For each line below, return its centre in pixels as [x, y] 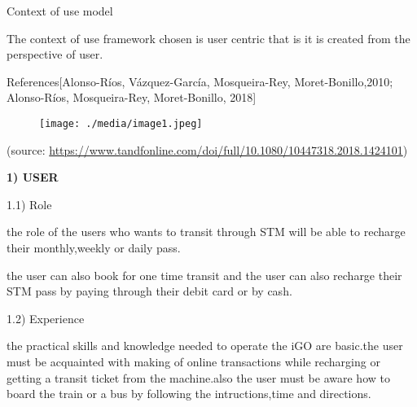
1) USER [33, 177]
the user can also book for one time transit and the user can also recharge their [204, 275]
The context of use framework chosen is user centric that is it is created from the [208, 38]
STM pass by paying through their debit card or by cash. [149, 291]
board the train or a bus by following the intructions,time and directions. [189, 394]
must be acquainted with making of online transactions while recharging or [193, 361]
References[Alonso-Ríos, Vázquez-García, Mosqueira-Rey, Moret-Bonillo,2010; [200, 81]
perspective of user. [55, 54]
